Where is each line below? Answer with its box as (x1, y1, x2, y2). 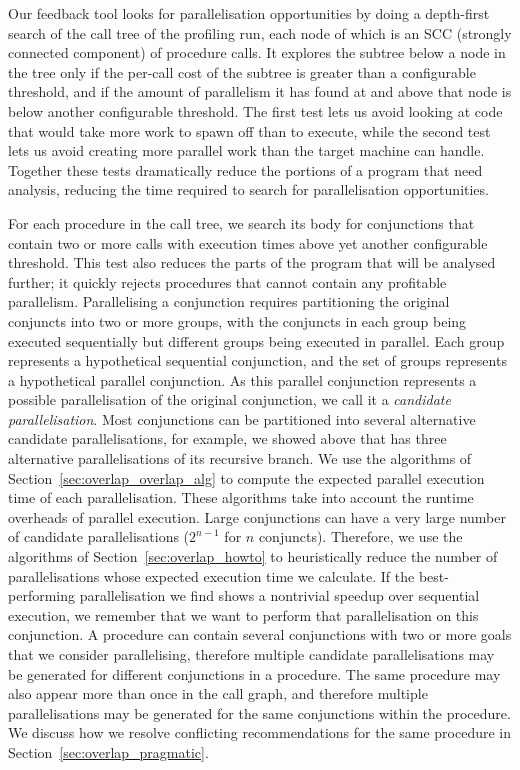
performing (8, 585, 75, 606)
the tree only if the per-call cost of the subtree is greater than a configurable (8, 61, 476, 82)
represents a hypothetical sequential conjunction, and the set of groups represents (8, 350, 507, 371)
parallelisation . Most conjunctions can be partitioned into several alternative (8, 408, 476, 429)
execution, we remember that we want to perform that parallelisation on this (8, 604, 479, 625)
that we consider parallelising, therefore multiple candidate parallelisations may (8, 644, 495, 664)
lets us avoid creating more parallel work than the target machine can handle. (8, 140, 485, 161)
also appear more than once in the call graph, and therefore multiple (8, 683, 428, 704)
